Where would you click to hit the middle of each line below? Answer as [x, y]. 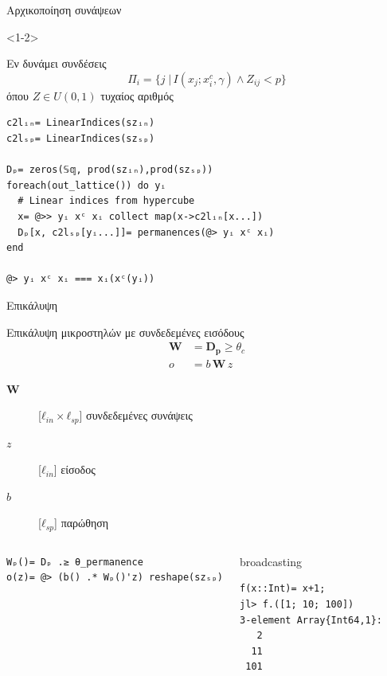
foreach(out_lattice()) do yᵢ [86, 185]
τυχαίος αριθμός [137, 95]
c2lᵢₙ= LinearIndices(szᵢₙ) [81, 123]
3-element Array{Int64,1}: [311, 620]
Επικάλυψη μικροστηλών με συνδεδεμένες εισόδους [125, 332]
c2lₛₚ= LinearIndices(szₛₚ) [81, 138]
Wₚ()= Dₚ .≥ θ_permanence [75, 562]
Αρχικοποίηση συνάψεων [64, 10]
